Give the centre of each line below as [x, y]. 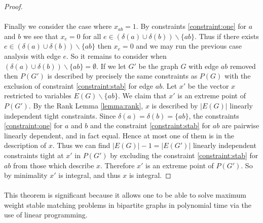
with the [238, 76]
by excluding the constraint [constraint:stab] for [184, 155]
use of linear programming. [46, 215]
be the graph [158, 66]
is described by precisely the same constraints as [122, 76]
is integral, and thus [89, 175]
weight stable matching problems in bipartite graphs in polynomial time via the [128, 205]
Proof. [13, 6]
